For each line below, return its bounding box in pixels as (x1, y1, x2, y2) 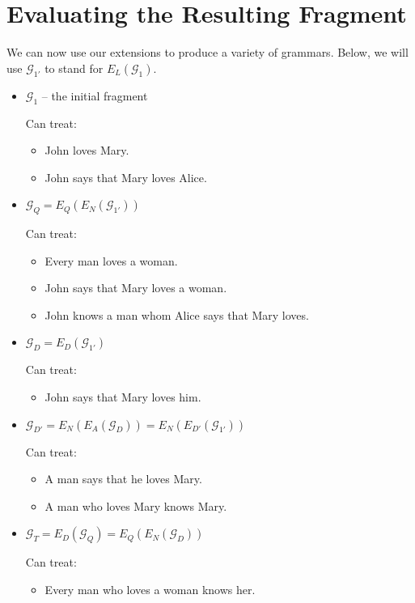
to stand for (44, 59, 104, 76)
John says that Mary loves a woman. (44, 279, 227, 296)
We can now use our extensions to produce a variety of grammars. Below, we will (6, 44, 409, 61)
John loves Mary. (44, 142, 129, 159)
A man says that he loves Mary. (44, 470, 202, 487)
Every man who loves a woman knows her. (44, 581, 256, 598)
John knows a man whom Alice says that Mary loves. (44, 306, 309, 323)
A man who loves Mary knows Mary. (44, 497, 227, 514)
